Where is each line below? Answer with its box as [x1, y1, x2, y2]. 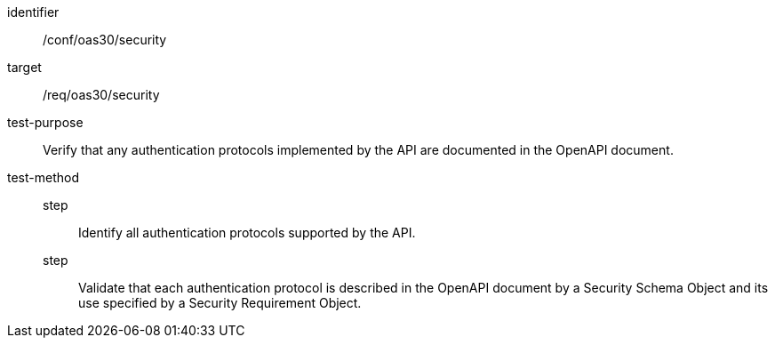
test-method [7, 170, 79, 185]
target [7, 60, 42, 75]
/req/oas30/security [43, 87, 160, 102]
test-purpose [7, 115, 84, 130]
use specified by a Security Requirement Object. [78, 295, 362, 310]
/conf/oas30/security [43, 32, 167, 47]
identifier [7, 4, 60, 20]
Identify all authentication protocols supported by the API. [78, 225, 416, 240]
